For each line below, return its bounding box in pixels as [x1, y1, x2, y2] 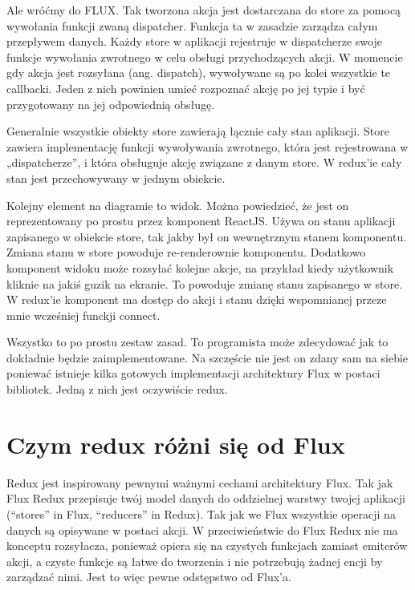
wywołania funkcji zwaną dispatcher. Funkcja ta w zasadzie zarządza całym [6, 17, 378, 34]
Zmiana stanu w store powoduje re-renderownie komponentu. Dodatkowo [6, 244, 366, 261]
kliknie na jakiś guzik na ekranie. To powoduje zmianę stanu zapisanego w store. [6, 275, 403, 292]
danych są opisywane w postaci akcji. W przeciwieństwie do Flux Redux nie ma [6, 521, 398, 538]
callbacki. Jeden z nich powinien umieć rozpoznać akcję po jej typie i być [6, 79, 365, 96]
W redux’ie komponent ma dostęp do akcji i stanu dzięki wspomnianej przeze [6, 291, 387, 308]
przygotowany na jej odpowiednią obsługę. [6, 95, 215, 112]
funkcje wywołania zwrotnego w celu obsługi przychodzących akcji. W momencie [6, 48, 403, 65]
